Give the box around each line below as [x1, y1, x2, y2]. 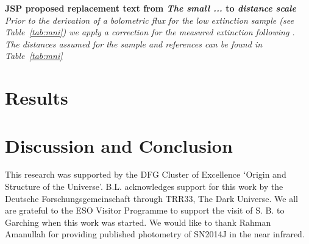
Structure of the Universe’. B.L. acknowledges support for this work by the [5, 180, 283, 193]
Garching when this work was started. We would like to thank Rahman [5, 215, 271, 228]
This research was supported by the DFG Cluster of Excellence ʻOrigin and [5, 168, 286, 181]
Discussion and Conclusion [5, 133, 233, 158]
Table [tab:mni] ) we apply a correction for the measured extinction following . [5, 26, 295, 38]
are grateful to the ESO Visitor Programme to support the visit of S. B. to [5, 204, 285, 217]
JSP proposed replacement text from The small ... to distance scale [5, 2, 296, 14]
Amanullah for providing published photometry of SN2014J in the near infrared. [5, 228, 305, 240]
